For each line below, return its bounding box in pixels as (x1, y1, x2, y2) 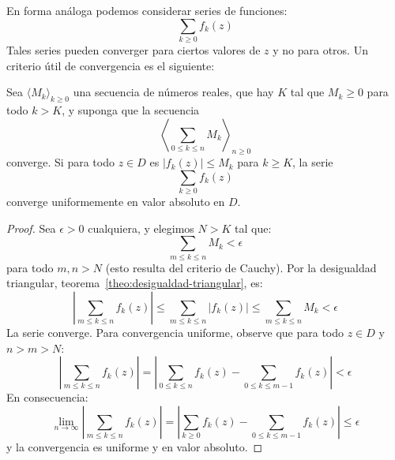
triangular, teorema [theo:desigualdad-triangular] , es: (6, 275, 263, 291)
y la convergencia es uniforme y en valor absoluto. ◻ (6, 438, 263, 454)
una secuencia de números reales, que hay (73, 84, 274, 100)
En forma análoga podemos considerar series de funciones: (6, 2, 288, 18)
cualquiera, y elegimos (88, 219, 194, 236)
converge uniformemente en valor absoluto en (6, 193, 225, 210)
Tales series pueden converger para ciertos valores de (6, 41, 261, 58)
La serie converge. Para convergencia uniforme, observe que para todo (6, 323, 344, 340)
